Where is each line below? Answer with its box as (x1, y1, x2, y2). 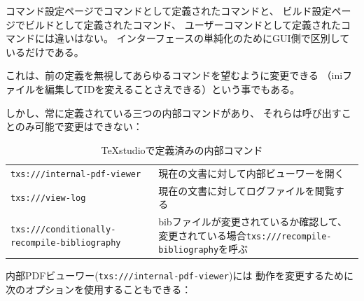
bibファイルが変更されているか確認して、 (158, 213, 348, 228)
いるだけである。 (6, 44, 84, 59)
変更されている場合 (158, 227, 246, 242)
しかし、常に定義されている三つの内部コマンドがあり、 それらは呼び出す (6, 105, 342, 120)
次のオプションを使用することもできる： (6, 282, 192, 296)
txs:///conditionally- (10, 224, 116, 234)
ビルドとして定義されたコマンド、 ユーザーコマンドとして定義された (24, 17, 341, 31)
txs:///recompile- (246, 231, 332, 241)
